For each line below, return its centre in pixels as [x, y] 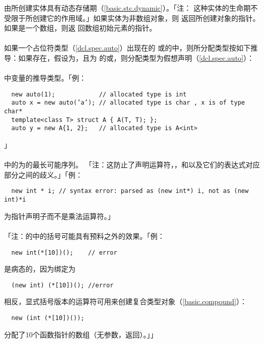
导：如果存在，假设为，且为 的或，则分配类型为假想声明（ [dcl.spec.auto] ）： [129, 57]
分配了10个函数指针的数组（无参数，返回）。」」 [81, 334]
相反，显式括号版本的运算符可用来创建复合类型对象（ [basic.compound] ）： [126, 301]
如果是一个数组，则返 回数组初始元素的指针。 [80, 28]
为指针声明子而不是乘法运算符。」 [59, 216]
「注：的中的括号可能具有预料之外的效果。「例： [84, 236]
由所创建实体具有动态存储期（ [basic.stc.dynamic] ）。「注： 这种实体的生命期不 [131, 8]
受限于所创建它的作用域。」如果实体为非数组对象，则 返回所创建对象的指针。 [132, 18]
